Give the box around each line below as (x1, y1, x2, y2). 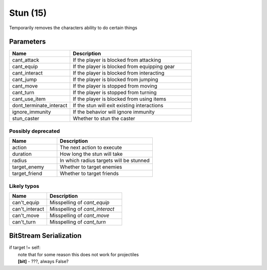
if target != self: (9, 245, 41, 251)
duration (12, 151, 32, 158)
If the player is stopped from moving (72, 83, 158, 90)
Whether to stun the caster (72, 115, 135, 122)
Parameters (9, 38, 46, 46)
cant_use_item (12, 95, 46, 102)
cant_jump (12, 76, 37, 83)
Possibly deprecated (9, 128, 60, 135)
